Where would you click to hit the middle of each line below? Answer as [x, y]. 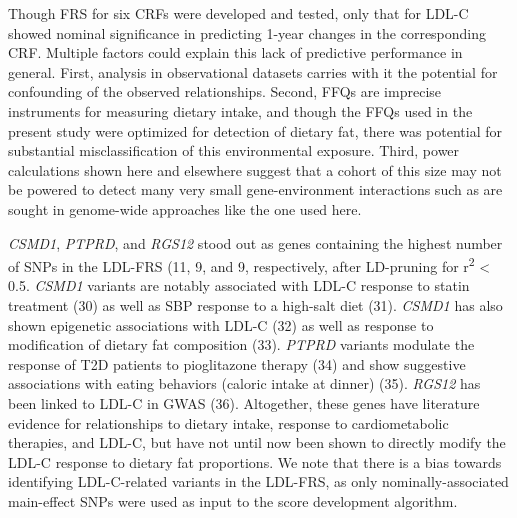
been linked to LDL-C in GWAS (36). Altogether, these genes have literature [244, 402]
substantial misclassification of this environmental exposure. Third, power [234, 150]
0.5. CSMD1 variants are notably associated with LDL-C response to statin [239, 285]
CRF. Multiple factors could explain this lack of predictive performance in [235, 52]
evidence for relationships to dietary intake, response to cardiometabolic [228, 422]
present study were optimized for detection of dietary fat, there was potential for [255, 130]
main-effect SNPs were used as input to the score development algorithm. [233, 500]
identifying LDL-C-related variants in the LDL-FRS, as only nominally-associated [258, 481]
